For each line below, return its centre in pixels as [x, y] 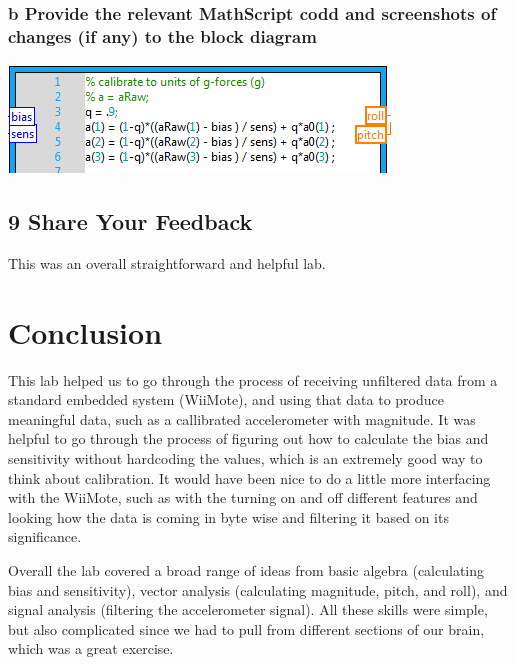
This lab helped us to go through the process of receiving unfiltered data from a [253, 379]
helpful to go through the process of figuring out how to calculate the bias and [248, 438]
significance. [45, 536]
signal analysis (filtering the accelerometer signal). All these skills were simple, [248, 609]
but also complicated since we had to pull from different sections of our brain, [246, 628]
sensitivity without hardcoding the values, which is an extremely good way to [245, 458]
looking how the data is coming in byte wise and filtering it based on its [228, 516]
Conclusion [85, 331]
